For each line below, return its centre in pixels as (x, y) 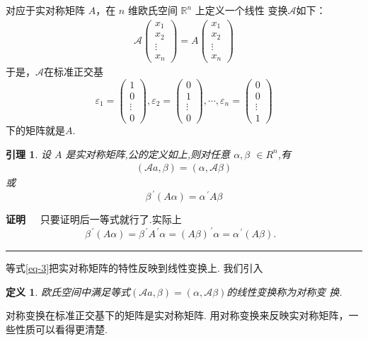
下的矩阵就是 (35, 130)
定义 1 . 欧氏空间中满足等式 (68, 291)
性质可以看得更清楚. (61, 329)
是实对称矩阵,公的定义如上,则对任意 (148, 154)
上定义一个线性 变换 (241, 10)
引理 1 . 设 (28, 154)
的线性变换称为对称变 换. (284, 291)
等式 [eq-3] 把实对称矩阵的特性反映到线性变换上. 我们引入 (134, 267)
